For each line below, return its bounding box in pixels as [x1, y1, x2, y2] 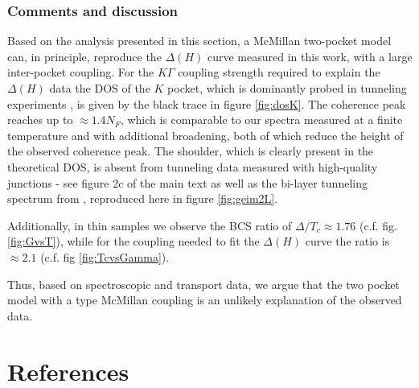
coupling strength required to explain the [178, 64, 380, 80]
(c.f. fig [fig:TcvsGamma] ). [40, 248, 170, 265]
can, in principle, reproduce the [7, 47, 162, 64]
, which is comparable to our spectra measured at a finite [120, 111, 403, 128]
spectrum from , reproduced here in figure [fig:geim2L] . [7, 190, 278, 207]
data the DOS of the [49, 80, 150, 96]
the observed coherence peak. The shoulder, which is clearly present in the [7, 142, 374, 159]
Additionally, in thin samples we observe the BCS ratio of [7, 217, 292, 233]
